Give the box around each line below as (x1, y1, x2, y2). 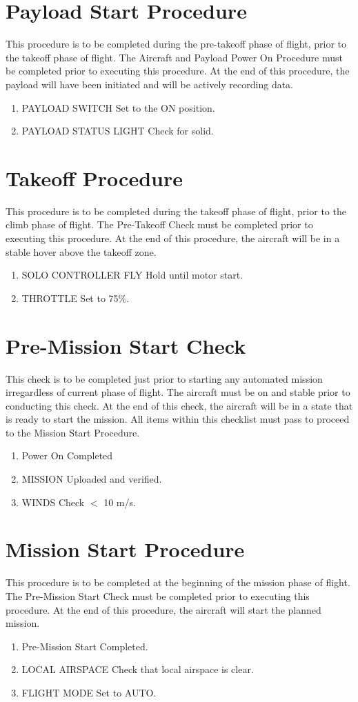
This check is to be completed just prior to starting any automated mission (6, 371, 323, 385)
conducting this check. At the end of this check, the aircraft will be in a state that (6, 398, 353, 412)
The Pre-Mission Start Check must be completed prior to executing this (6, 588, 310, 603)
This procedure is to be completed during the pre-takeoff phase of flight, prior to (6, 37, 346, 51)
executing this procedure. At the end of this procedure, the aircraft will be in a (6, 231, 340, 245)
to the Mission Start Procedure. (6, 425, 140, 439)
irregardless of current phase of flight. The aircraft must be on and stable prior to (6, 385, 350, 399)
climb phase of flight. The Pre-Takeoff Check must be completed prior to (6, 217, 313, 232)
